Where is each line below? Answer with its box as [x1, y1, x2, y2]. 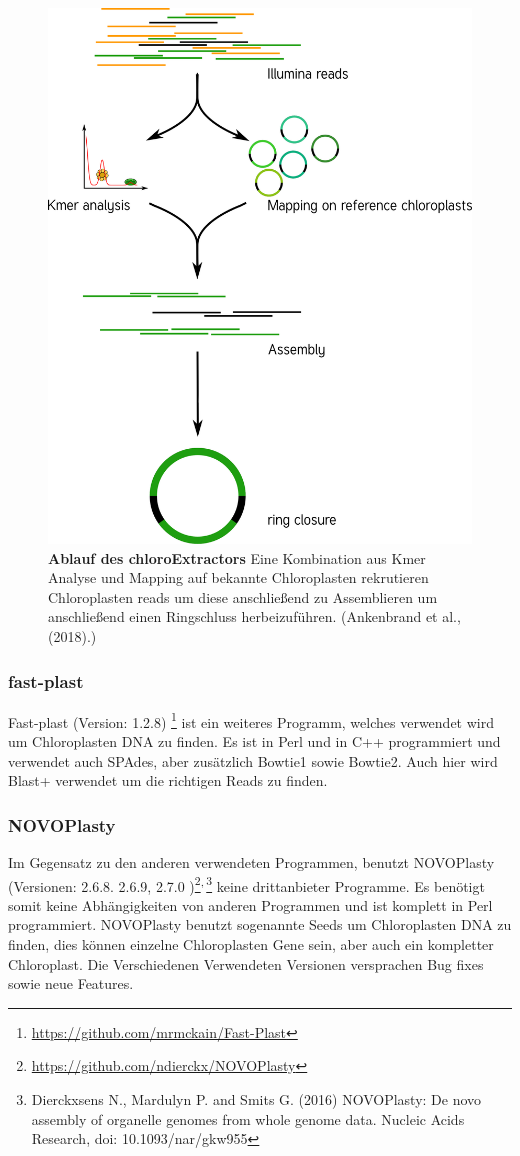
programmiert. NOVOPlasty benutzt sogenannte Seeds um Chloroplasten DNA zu [8, 914, 512, 935]
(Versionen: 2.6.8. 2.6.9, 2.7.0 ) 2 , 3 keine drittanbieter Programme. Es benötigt [8, 872, 485, 896]
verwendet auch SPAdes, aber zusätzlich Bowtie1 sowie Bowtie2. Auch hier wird [8, 750, 498, 771]
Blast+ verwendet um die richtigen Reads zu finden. [8, 770, 328, 791]
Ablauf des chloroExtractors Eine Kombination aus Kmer [48, 547, 426, 568]
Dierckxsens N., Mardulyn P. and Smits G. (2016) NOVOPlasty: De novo [31, 1089, 482, 1110]
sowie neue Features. [8, 973, 134, 994]
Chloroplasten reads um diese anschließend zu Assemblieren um [48, 586, 438, 607]
